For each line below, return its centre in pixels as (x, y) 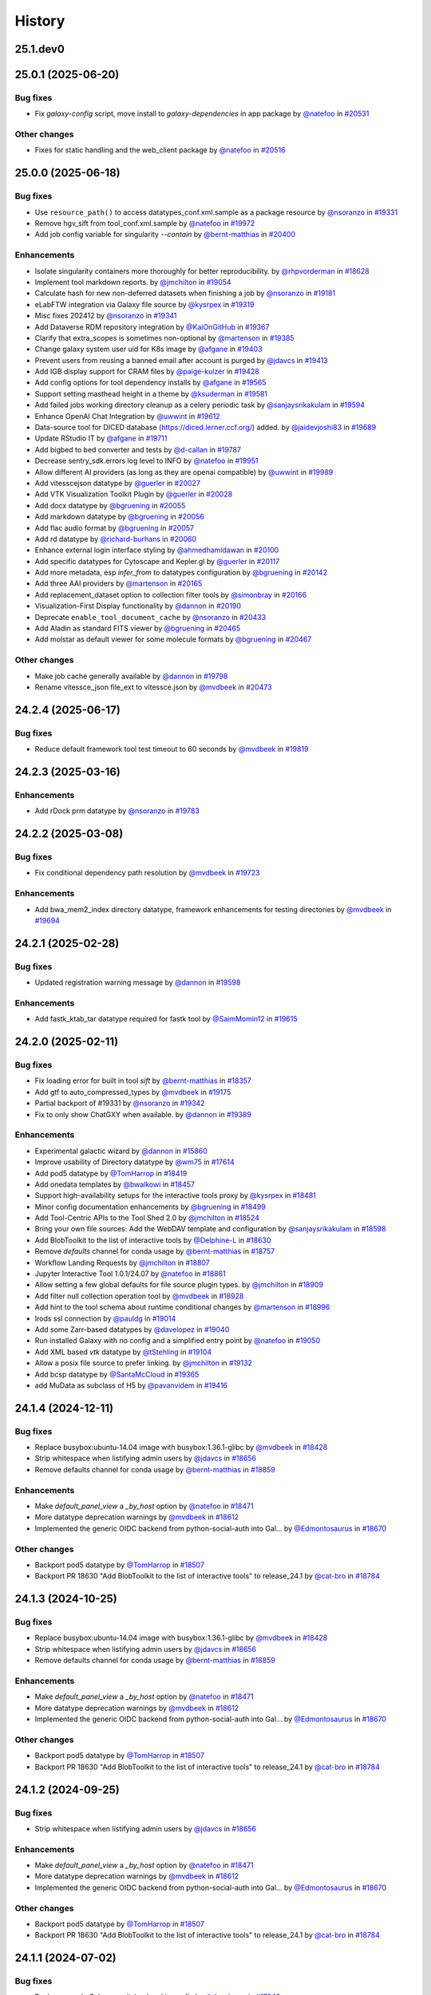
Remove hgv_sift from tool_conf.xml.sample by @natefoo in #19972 (145, 223)
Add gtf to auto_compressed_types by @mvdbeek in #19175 (133, 1092)
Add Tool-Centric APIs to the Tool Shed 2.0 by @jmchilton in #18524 (147, 1218)
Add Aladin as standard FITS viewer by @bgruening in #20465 (138, 628)
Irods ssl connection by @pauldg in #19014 (105, 1318)
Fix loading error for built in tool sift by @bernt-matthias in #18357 (143, 1080)
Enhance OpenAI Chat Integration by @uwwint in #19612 (127, 416)
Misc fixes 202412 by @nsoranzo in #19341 (106, 316)
